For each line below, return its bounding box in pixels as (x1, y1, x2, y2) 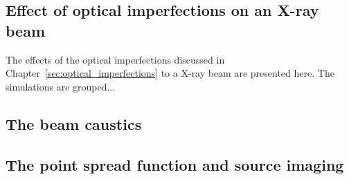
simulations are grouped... (6, 79, 116, 93)
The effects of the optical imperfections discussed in (6, 52, 225, 66)
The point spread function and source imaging (6, 153, 344, 175)
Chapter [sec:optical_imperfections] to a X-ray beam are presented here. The (6, 66, 334, 80)
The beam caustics (6, 113, 142, 134)
